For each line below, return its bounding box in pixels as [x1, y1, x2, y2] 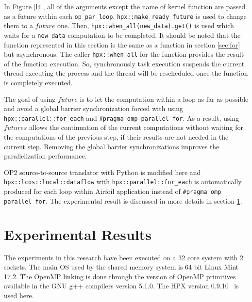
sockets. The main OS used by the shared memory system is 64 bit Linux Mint [4, 262, 238, 272]
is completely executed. [4, 78, 73, 87]
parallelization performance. [4, 151, 87, 161]
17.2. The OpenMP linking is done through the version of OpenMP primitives [4, 271, 236, 281]
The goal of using [4, 94, 56, 104]
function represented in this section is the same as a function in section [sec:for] [4, 39, 240, 49]
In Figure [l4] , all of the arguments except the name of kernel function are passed [4, 1, 246, 11]
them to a [4, 20, 33, 31]
